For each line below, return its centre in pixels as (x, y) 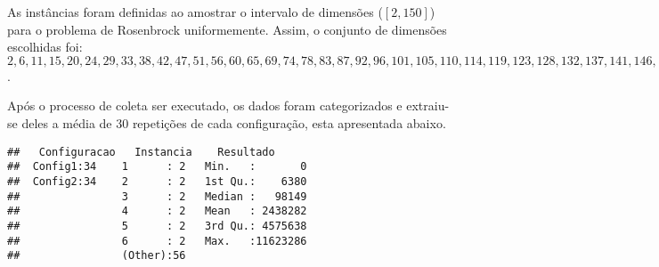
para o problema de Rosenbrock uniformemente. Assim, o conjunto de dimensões (227, 29)
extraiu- (428, 105)
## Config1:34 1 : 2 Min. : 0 (157, 167)
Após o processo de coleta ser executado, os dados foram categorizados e (205, 105)
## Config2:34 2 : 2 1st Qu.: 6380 (157, 181)
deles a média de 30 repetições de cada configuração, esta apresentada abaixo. (234, 122)
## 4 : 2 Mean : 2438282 (157, 211)
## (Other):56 (97, 256)
